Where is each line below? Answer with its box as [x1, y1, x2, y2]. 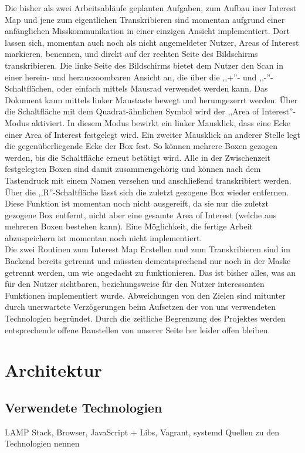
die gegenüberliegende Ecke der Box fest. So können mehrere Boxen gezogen [5, 140, 278, 152]
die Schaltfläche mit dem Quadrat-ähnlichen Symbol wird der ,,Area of [5, 105, 259, 117]
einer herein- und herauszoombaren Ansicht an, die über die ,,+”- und [5, 70, 257, 83]
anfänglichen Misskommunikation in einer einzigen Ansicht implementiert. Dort [5, 25, 290, 37]
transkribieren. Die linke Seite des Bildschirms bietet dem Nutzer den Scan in [5, 59, 283, 71]
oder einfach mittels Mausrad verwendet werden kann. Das [56, 82, 268, 94]
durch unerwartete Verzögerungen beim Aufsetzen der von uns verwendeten [5, 300, 276, 313]
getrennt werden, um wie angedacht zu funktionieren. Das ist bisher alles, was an [5, 266, 296, 278]
